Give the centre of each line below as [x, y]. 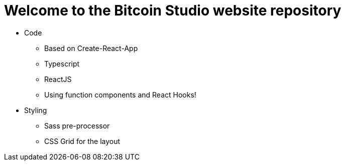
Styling [36, 110]
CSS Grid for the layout [82, 141]
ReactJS [58, 79]
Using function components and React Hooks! [120, 94]
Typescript [62, 63]
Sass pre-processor [77, 125]
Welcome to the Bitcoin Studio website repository [173, 10]
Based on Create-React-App [91, 48]
